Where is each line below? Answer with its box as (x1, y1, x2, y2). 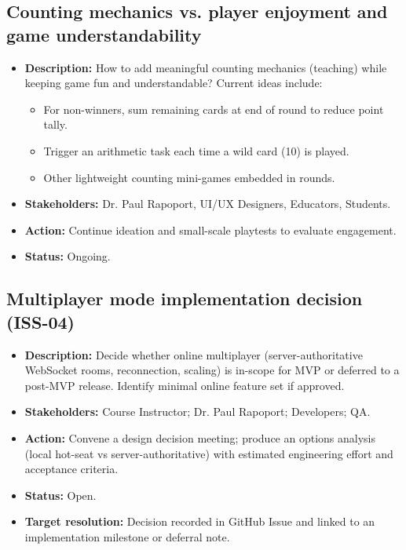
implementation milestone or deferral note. (24, 528, 230, 545)
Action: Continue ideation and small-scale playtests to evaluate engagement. (24, 221, 397, 238)
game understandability (6, 22, 202, 46)
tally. (43, 116, 68, 133)
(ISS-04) (6, 309, 75, 333)
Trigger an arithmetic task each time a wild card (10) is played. (43, 142, 349, 158)
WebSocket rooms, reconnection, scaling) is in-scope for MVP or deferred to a (24, 362, 400, 378)
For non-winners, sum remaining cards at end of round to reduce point (43, 100, 384, 117)
